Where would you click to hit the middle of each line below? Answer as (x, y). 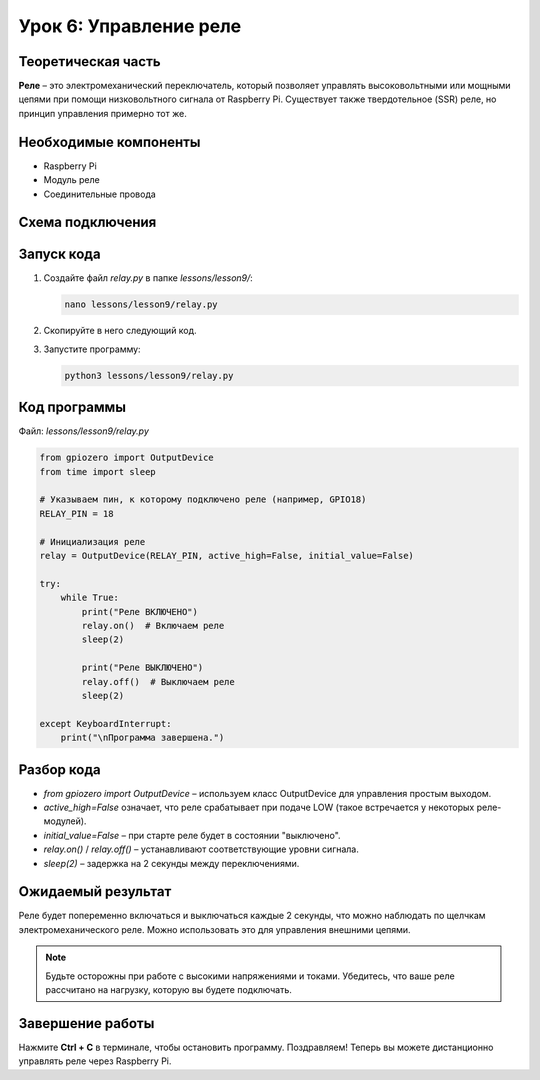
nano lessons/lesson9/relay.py (141, 304)
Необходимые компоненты (109, 141)
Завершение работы (86, 1023)
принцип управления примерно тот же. (102, 113)
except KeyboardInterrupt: (105, 723)
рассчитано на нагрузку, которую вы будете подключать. (168, 990)
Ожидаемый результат (95, 891)
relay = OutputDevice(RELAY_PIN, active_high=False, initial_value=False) (227, 556)
